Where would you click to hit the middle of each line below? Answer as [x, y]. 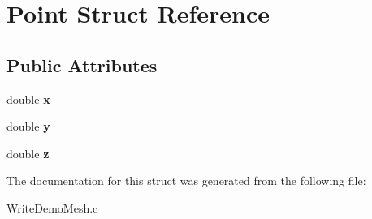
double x [28, 99]
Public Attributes [82, 64]
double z [28, 153]
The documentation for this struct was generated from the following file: [186, 180]
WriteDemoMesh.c [52, 207]
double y [28, 126]
